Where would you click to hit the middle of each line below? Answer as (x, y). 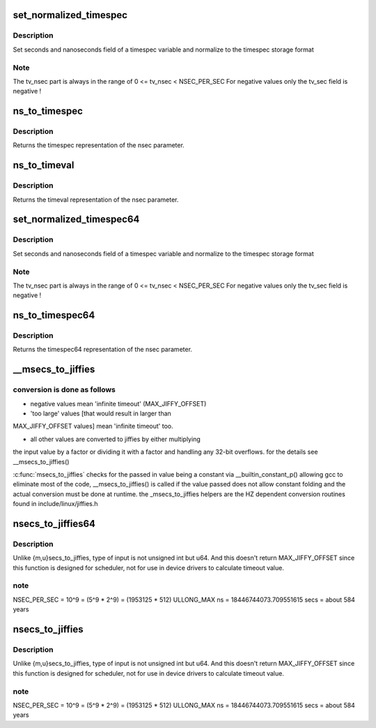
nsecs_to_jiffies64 (54, 523)
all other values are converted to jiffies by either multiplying (116, 439)
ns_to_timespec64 (54, 315)
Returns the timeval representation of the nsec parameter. (96, 200)
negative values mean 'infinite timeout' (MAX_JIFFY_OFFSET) (118, 403)
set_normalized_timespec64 (76, 220)
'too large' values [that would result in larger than (101, 413)
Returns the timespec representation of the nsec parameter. (99, 145)
